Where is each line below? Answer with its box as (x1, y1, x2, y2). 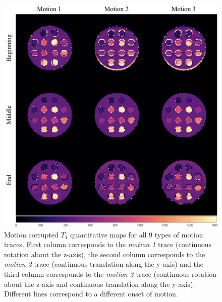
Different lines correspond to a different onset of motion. (4, 288, 178, 299)
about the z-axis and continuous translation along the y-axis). (4, 278, 195, 289)
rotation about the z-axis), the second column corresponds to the (4, 249, 205, 259)
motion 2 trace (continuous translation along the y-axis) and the (4, 259, 203, 269)
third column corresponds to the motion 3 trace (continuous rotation (4, 269, 217, 279)
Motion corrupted (4, 229, 59, 239)
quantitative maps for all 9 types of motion (70, 229, 203, 239)
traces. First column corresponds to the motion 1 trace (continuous (4, 239, 211, 250)
